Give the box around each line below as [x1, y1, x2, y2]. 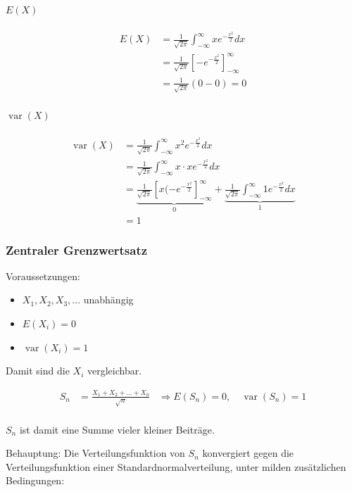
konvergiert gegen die [202, 446, 294, 460]
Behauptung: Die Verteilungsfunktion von [6, 446, 185, 460]
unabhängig [83, 292, 134, 307]
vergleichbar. [87, 363, 142, 378]
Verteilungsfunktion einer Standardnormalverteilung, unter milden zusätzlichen [6, 459, 346, 474]
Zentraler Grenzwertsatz [6, 241, 148, 258]
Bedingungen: [6, 473, 65, 488]
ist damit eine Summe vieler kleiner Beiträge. [19, 422, 215, 436]
